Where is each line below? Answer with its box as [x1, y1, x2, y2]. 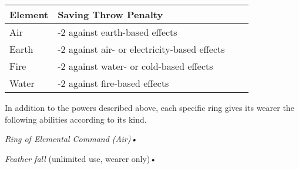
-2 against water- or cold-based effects [58, 59, 213, 73]
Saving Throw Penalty [58, 8, 163, 21]
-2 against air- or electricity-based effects [58, 42, 225, 56]
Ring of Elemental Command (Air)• [5, 133, 137, 145]
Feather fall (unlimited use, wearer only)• [5, 152, 157, 164]
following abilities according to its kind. [5, 113, 147, 125]
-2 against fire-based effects [58, 76, 169, 90]
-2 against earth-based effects [58, 25, 177, 39]
